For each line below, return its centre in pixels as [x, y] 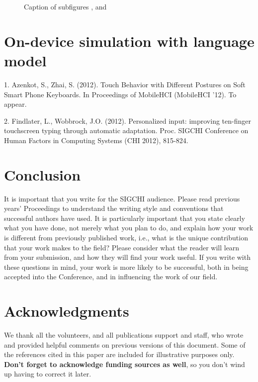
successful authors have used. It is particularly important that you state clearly [125, 218]
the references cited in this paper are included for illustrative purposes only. [119, 354]
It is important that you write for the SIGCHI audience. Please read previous [122, 198]
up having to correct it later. [48, 374]
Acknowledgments [67, 311]
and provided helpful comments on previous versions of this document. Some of [125, 344]
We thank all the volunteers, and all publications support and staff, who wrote [124, 335]
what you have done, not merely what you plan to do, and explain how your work [129, 228]
